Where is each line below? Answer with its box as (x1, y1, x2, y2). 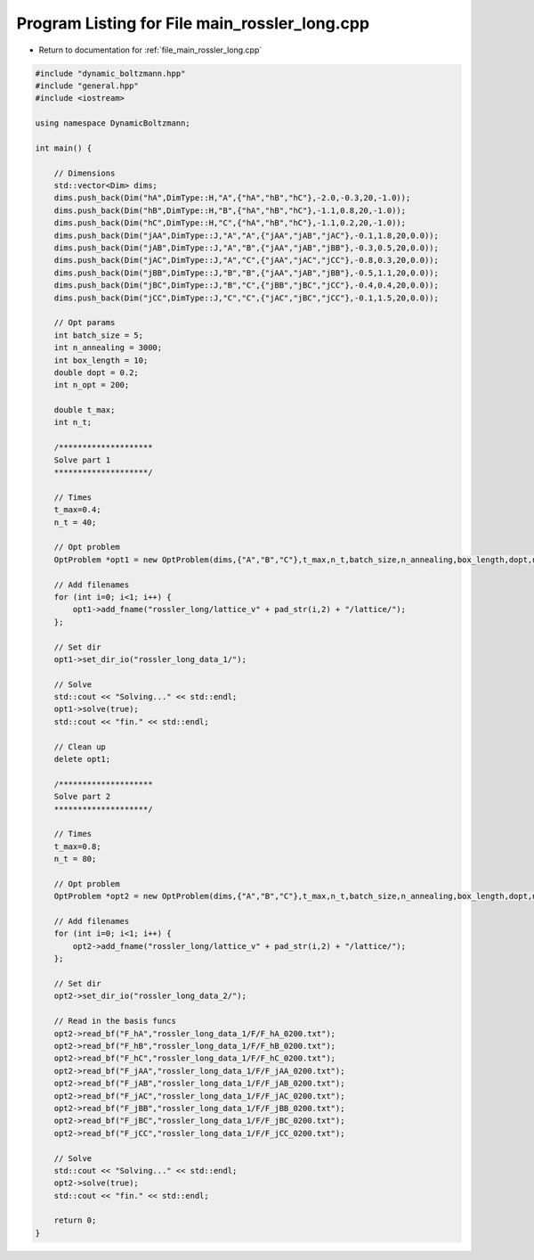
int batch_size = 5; (53, 330, 144, 340)
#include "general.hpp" (35, 80, 140, 91)
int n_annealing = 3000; (53, 343, 163, 353)
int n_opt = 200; (53, 380, 130, 390)
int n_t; (53, 417, 93, 428)
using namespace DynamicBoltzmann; (35, 119, 190, 128)
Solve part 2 (53, 791, 111, 802)
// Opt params (53, 317, 116, 328)
